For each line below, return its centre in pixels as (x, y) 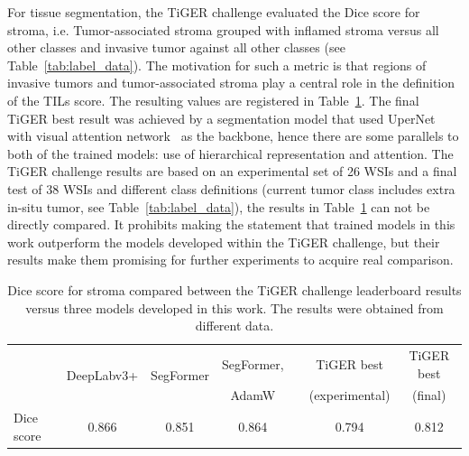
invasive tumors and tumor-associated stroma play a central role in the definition (231, 83)
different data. (234, 326)
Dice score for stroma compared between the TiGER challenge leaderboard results (234, 289)
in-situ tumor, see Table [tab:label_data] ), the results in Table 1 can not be (219, 206)
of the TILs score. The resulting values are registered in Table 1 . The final (213, 100)
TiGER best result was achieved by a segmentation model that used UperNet (221, 118)
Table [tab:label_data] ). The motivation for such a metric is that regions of (217, 65)
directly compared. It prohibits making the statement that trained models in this (231, 224)
